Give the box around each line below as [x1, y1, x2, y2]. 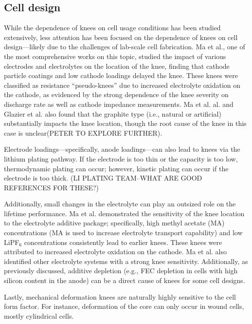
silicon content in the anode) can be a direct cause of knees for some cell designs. [4, 275, 245, 285]
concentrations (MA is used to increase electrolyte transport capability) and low [4, 227, 243, 238]
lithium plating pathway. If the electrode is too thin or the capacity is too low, [4, 153, 238, 163]
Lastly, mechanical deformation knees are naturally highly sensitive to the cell [4, 291, 236, 302]
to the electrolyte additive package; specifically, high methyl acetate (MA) [4, 218, 225, 228]
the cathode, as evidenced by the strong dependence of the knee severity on [4, 89, 229, 100]
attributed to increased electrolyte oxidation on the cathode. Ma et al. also [4, 246, 227, 257]
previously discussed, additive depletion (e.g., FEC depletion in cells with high [4, 265, 238, 276]
